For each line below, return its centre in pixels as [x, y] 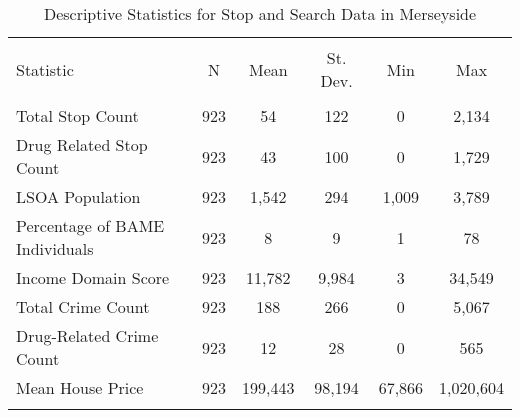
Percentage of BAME [90, 225]
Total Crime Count [83, 306]
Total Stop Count [77, 115]
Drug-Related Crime [87, 335]
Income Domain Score [93, 277]
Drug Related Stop [82, 144]
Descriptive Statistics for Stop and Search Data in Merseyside [260, 13]
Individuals [55, 248]
